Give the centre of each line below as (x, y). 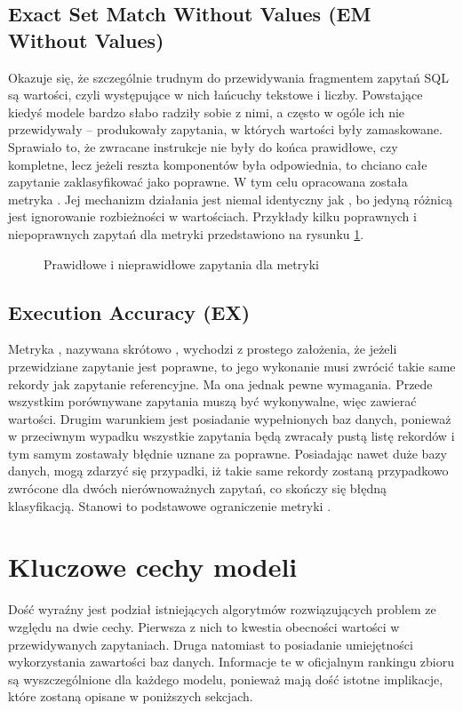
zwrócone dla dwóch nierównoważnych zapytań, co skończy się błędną (198, 488)
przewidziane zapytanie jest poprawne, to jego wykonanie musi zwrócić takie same (232, 366)
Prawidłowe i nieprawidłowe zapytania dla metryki (181, 264)
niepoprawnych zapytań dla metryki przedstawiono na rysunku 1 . (186, 233)
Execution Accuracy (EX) (129, 312)
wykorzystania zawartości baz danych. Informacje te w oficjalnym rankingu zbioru (231, 662)
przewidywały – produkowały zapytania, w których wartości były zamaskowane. (225, 129)
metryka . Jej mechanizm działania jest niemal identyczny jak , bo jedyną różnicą (231, 199)
